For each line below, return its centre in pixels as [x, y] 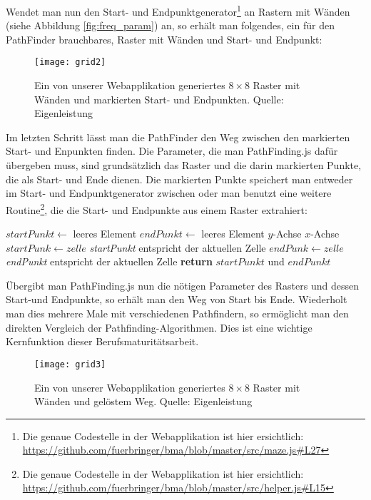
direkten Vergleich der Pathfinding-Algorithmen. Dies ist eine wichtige [159, 327]
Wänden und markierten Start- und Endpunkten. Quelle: [159, 99]
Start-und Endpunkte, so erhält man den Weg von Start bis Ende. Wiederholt [177, 299]
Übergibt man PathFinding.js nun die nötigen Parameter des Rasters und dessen [182, 285]
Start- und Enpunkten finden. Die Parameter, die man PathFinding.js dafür [172, 151]
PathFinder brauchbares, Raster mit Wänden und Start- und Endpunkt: [164, 39]
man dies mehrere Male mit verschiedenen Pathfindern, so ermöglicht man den [177, 313]
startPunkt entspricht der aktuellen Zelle [178, 247]
